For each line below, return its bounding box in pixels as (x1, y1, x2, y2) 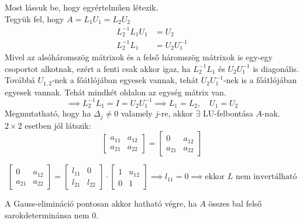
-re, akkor (159, 107, 193, 119)
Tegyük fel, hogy (5, 12, 64, 25)
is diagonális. (253, 62, 299, 74)
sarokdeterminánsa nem (5, 208, 89, 221)
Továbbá (5, 74, 35, 86)
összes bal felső (208, 197, 262, 210)
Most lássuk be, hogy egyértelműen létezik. (5, 1, 159, 13)
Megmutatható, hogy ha (5, 107, 91, 119)
